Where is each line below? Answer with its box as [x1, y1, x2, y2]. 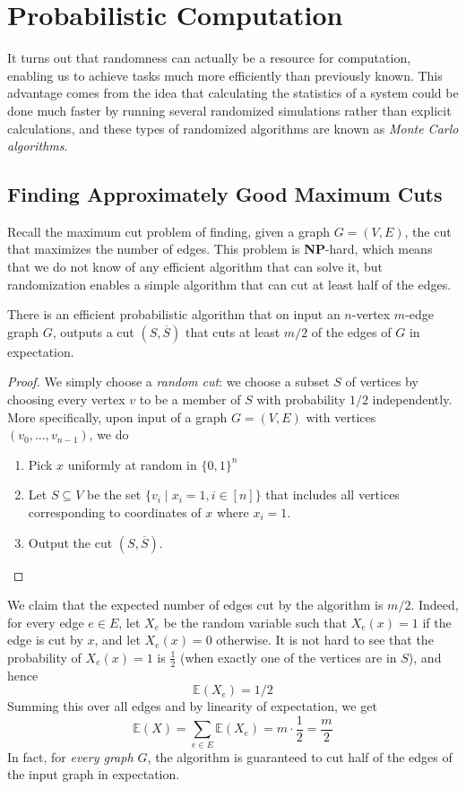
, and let [94, 630, 141, 649]
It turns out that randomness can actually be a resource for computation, [7, 48, 411, 67]
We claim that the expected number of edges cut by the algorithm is [7, 595, 384, 614]
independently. [372, 390, 453, 409]
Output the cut [28, 533, 113, 551]
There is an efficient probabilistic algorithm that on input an [7, 305, 341, 324]
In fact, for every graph [7, 747, 134, 766]
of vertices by [345, 372, 419, 391]
